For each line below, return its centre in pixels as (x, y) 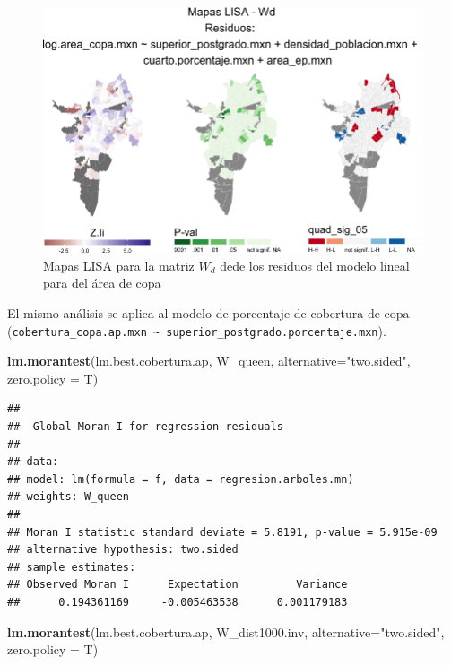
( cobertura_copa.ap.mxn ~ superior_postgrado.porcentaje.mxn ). (197, 330)
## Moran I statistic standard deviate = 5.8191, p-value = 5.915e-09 (222, 532)
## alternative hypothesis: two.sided (123, 550)
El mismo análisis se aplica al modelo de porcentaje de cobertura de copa (208, 312)
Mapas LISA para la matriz (119, 265)
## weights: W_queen (69, 497)
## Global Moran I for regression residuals (145, 426)
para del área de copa (102, 283)
